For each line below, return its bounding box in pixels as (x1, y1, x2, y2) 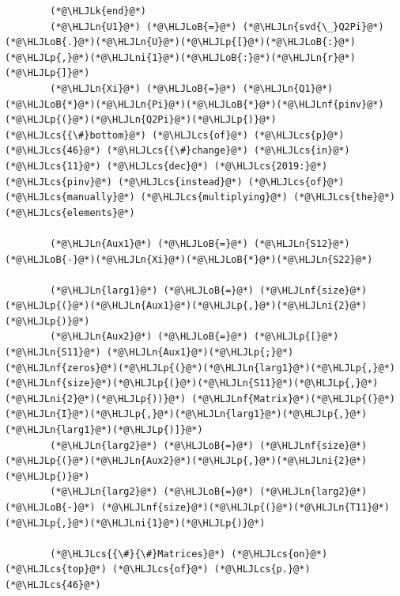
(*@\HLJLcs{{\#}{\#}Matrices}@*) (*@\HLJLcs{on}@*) (50, 548, 328, 560)
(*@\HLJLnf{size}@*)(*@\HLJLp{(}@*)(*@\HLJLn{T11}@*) (100, 502, 390, 513)
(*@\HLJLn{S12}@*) (253, 237, 350, 249)
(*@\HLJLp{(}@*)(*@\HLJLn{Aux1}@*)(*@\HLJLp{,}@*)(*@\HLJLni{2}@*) (5, 300, 368, 312)
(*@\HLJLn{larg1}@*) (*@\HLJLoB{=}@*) (50, 284, 254, 296)
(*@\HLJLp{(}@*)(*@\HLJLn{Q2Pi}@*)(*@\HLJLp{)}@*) (5, 114, 277, 126)
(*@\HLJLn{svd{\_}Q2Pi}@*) (242, 21, 384, 32)
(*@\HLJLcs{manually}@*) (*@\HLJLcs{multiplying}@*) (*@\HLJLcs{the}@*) (5, 192, 395, 203)
